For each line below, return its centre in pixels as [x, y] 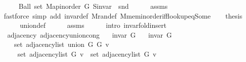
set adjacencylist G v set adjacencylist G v [87, 53]
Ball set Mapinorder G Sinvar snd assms [93, 6]
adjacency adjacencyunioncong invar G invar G [90, 34]
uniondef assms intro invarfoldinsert [93, 25]
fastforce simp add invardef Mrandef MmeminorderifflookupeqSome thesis [123, 15]
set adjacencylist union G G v [61, 44]
